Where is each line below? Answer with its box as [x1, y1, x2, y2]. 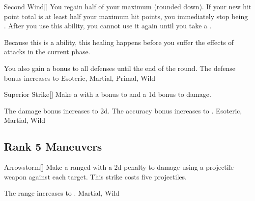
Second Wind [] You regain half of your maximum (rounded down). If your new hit [4, 1, 252, 11]
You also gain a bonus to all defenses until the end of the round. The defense [4, 63, 235, 73]
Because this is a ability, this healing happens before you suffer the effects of [4, 37, 234, 47]
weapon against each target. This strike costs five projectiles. [4, 171, 187, 181]
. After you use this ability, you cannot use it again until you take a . [4, 21, 212, 31]
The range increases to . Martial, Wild [4, 188, 120, 198]
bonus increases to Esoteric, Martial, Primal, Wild [4, 72, 156, 83]
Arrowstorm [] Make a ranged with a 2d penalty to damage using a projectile [4, 162, 234, 172]
